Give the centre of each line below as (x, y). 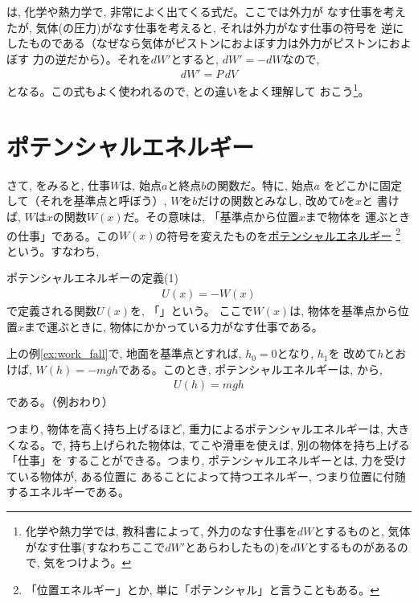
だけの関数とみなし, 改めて (268, 201)
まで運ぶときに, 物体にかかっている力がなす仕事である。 (174, 326)
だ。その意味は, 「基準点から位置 (211, 216)
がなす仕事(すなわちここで (95, 546)
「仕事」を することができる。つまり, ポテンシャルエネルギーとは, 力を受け (207, 460)
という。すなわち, (53, 250)
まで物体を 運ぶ (346, 216)
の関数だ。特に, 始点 (260, 185)
